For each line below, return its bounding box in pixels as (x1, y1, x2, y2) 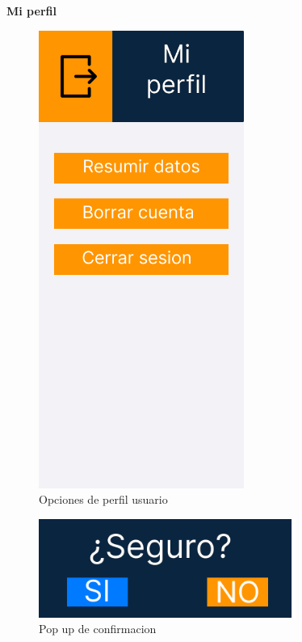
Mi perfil (6, 2, 57, 19)
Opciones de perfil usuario (39, 491, 168, 508)
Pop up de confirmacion (39, 620, 157, 637)
